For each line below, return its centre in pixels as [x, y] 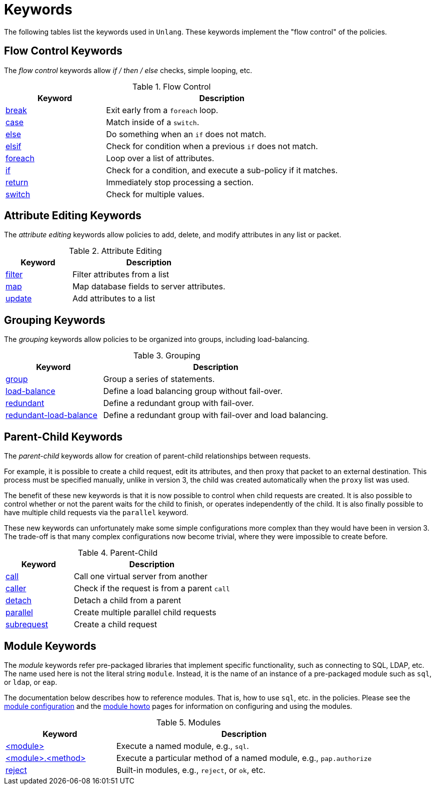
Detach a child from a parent [127, 601]
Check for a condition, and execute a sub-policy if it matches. [222, 170]
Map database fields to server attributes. [149, 287]
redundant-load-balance [51, 415]
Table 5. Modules [188, 722]
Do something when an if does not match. [186, 134]
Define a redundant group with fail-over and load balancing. [216, 415]
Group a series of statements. [159, 379]
